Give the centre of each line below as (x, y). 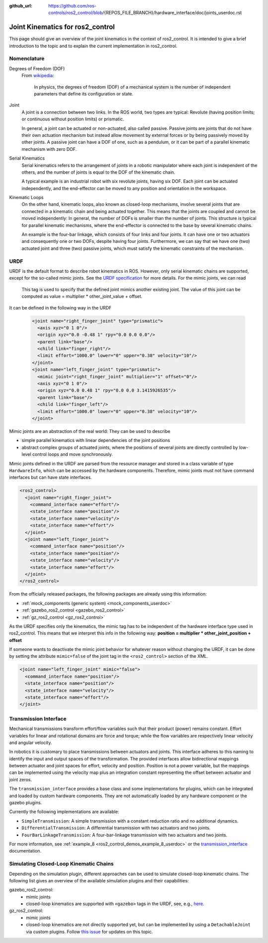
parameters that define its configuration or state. (84, 94)
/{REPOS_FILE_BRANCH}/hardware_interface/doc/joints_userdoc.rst (172, 13)
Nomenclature (27, 59)
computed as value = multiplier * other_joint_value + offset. (82, 297)
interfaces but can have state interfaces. (50, 477)
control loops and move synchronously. (73, 454)
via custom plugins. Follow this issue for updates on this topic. (90, 932)
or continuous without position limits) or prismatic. (73, 119)
